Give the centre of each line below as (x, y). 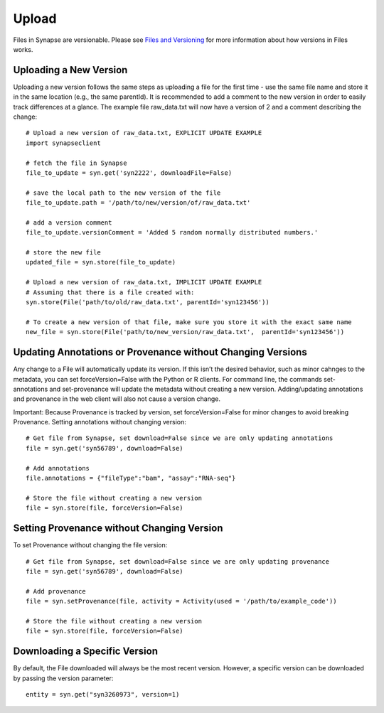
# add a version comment (69, 223)
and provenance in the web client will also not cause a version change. (117, 399)
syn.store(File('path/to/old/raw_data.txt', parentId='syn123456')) (148, 302)
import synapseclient (63, 143)
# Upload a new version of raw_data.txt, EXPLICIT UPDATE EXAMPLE (144, 133)
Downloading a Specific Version (86, 652)
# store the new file (63, 253)
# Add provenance (56, 591)
